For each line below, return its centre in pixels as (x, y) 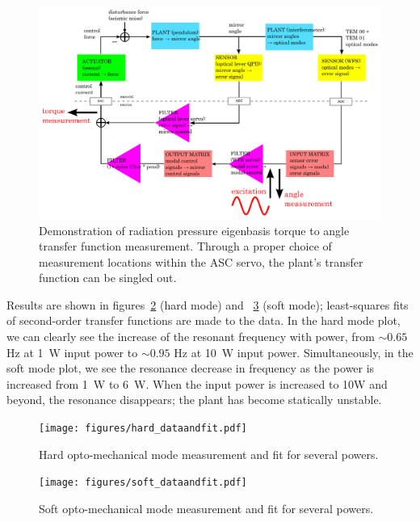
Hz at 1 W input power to (72, 352)
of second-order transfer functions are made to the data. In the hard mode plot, (204, 320)
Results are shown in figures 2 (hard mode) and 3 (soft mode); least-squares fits (208, 304)
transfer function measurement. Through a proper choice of (185, 246)
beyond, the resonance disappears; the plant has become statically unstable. (194, 400)
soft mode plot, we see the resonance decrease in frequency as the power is (191, 368)
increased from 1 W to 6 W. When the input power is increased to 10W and (197, 383)
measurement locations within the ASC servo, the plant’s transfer (201, 261)
